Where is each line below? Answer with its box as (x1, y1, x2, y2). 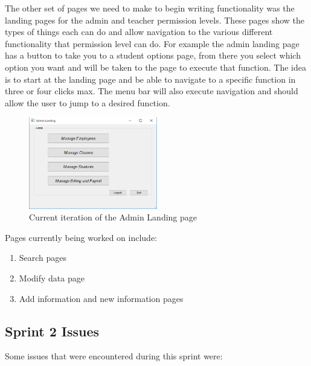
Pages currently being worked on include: (5, 231, 158, 243)
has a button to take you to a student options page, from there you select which (5, 49, 301, 62)
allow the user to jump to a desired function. (5, 96, 170, 109)
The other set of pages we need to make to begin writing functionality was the (5, 2, 295, 14)
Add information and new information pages (19, 292, 184, 304)
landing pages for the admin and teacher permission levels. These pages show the (5, 13, 305, 26)
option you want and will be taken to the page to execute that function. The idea (5, 60, 306, 73)
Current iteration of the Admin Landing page (29, 211, 197, 223)
